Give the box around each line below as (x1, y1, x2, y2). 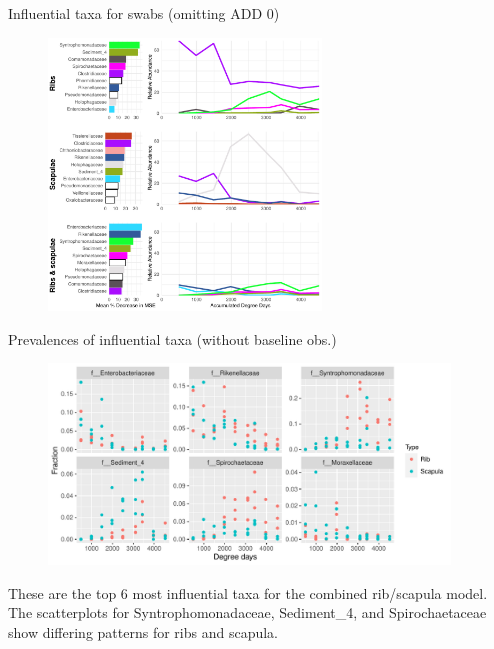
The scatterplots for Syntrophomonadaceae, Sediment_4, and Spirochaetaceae (8, 602, 487, 623)
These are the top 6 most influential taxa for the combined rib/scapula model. (8, 582, 488, 603)
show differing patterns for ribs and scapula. (8, 621, 278, 642)
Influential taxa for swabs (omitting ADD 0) (8, 3, 280, 23)
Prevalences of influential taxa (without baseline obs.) (8, 328, 337, 349)
